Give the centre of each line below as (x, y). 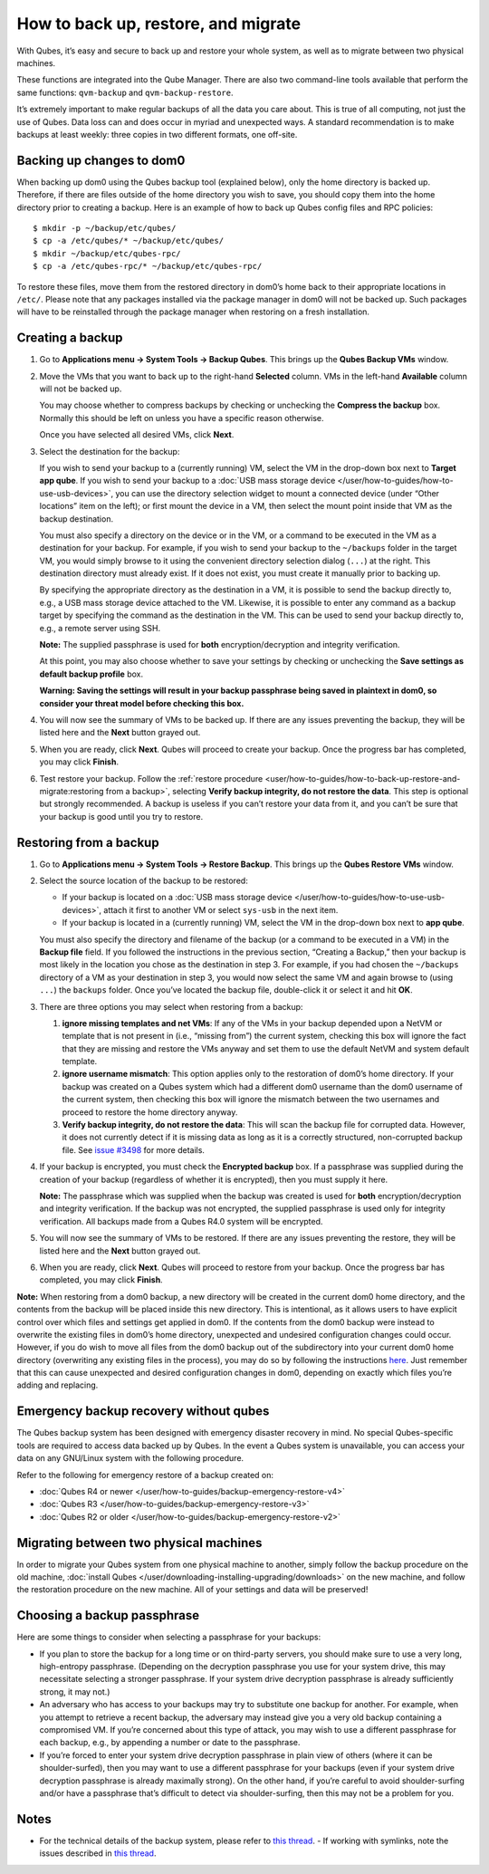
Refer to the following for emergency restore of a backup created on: (145, 1475)
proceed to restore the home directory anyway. (150, 1112)
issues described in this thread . (98, 1853)
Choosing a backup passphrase (108, 1615)
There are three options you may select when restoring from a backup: (171, 1006)
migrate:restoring (72, 791)
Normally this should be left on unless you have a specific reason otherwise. (182, 418)
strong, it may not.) (75, 1691)
